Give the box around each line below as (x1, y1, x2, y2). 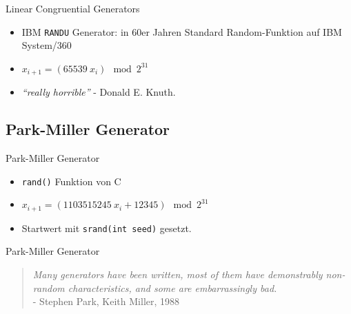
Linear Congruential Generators (6, 1, 140, 15)
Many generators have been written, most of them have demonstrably (32, 267, 323, 282)
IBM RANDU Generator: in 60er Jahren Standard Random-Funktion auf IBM (21, 24, 342, 39)
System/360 (21, 38, 72, 52)
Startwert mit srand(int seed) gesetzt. (21, 220, 192, 235)
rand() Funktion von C (21, 174, 121, 188)
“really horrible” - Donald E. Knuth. (21, 85, 176, 99)
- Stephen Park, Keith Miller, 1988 (32, 294, 180, 308)
